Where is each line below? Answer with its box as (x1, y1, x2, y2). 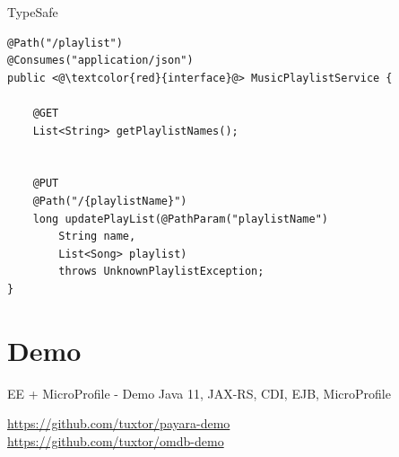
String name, (58, 230, 136, 243)
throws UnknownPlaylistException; (58, 265, 265, 278)
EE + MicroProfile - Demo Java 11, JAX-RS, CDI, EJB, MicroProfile (7, 383, 391, 402)
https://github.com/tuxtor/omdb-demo (7, 431, 224, 450)
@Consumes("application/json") (7, 54, 194, 67)
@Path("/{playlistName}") (32, 194, 187, 207)
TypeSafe (7, 3, 58, 21)
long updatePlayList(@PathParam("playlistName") (32, 212, 328, 225)
